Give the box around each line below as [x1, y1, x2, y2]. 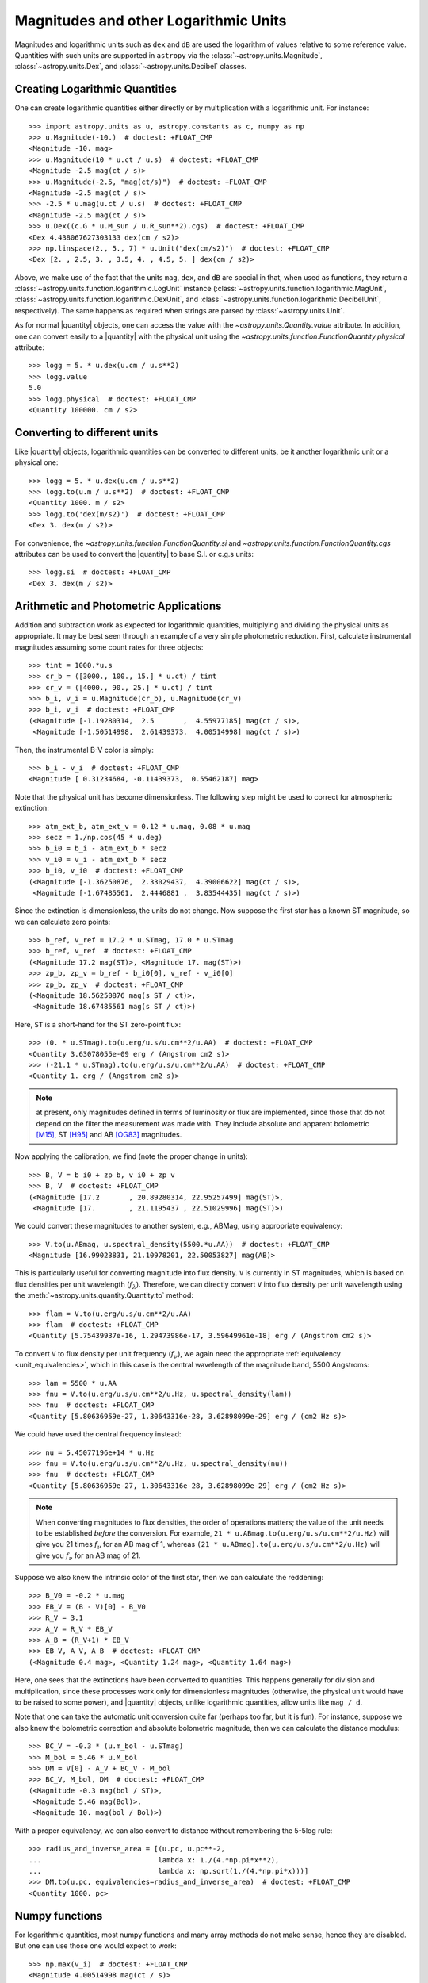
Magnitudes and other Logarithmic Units [14, 12, 287, 29]
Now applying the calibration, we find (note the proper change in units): [14, 1152, 249, 1161]
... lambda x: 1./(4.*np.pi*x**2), [29, 1855, 280, 1864]
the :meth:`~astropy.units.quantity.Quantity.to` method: [14, 1291, 194, 1300]
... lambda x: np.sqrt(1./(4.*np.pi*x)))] [29, 1866, 309, 1876]
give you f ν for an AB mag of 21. [36, 1551, 141, 1562]
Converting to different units [14, 425, 159, 439]
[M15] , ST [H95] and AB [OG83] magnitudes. [36, 1130, 182, 1139]
